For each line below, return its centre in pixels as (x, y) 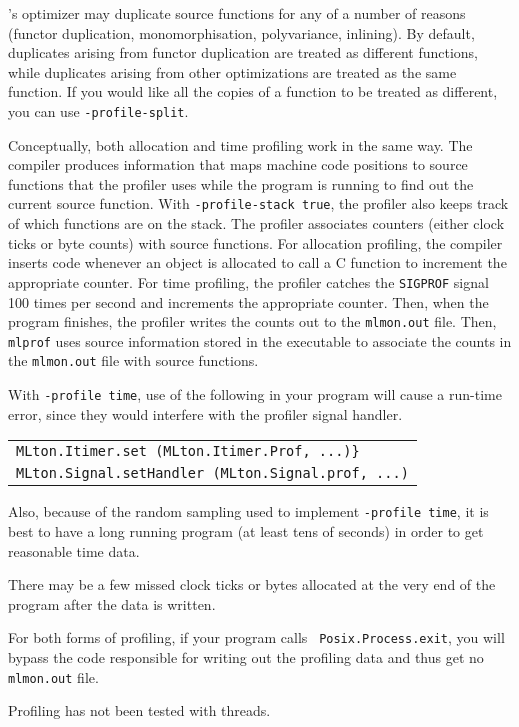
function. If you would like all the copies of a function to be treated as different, (253, 91)
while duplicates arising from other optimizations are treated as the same (232, 71)
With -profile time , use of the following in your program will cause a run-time (255, 394)
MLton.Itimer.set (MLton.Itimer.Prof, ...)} (188, 451)
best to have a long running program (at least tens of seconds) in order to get (246, 530)
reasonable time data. (74, 550)
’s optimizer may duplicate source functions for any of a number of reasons (237, 13)
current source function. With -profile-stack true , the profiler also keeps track (258, 203)
